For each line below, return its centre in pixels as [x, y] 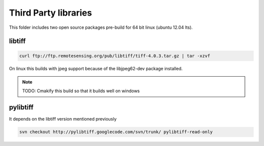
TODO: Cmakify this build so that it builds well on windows [81, 91]
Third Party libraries [51, 13]
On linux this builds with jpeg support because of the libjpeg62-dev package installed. [96, 68]
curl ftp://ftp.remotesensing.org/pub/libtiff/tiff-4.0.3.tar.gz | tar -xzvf [115, 56]
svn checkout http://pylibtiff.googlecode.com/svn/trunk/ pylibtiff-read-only [116, 132]
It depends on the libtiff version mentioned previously [63, 119]
